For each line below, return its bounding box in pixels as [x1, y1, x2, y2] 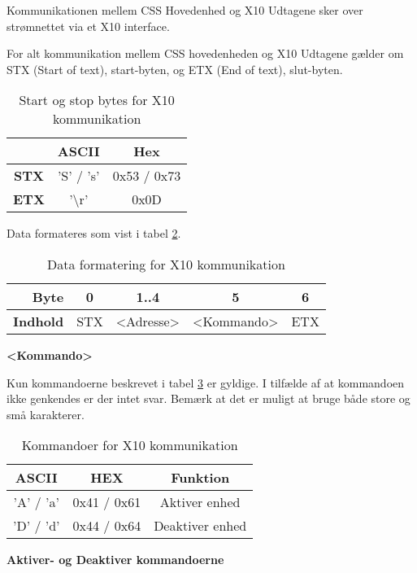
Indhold [13, 311, 64, 330]
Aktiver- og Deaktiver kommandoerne [7, 551, 224, 568]
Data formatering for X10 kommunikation [47, 254, 285, 273]
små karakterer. [7, 405, 85, 422]
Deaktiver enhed [154, 516, 247, 536]
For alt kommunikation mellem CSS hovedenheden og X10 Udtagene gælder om [7, 45, 404, 62]
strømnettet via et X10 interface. [7, 17, 170, 34]
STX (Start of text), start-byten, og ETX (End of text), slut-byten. [7, 60, 343, 77]
